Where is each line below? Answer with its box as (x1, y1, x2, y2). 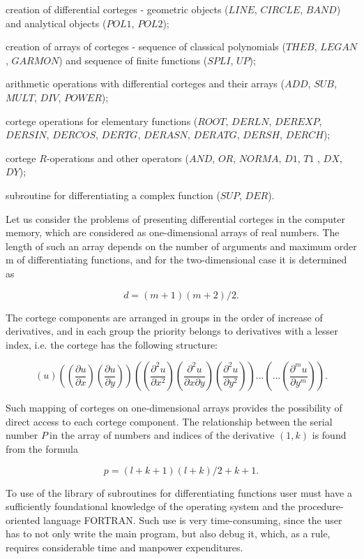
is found (312, 428, 347, 442)
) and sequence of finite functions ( (59, 52, 208, 67)
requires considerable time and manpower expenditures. (6, 540, 243, 555)
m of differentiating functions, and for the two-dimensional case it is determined (6, 252, 347, 267)
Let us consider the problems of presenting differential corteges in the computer (6, 211, 345, 226)
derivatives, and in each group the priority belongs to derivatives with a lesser (6, 324, 338, 338)
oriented (6, 512, 40, 527)
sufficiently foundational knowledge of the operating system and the (6, 499, 295, 514)
